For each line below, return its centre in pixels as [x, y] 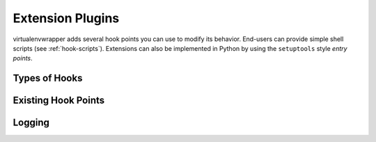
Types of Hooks [48, 78]
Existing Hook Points [59, 101]
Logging [31, 123]
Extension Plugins [66, 18]
